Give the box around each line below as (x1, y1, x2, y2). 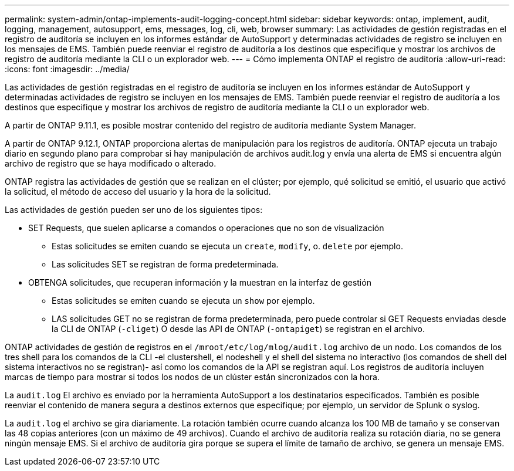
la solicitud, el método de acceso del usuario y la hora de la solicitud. (5, 187, 271, 196)
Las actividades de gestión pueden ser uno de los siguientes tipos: (5, 205, 263, 215)
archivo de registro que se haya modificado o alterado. (5, 158, 217, 168)
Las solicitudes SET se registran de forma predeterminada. (52, 259, 279, 269)
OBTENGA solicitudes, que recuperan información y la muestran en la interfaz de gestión (28, 277, 371, 287)
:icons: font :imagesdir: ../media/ (5, 64, 130, 74)
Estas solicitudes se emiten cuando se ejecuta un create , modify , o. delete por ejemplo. (52, 241, 403, 251)
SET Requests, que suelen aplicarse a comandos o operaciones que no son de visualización (28, 223, 384, 233)
